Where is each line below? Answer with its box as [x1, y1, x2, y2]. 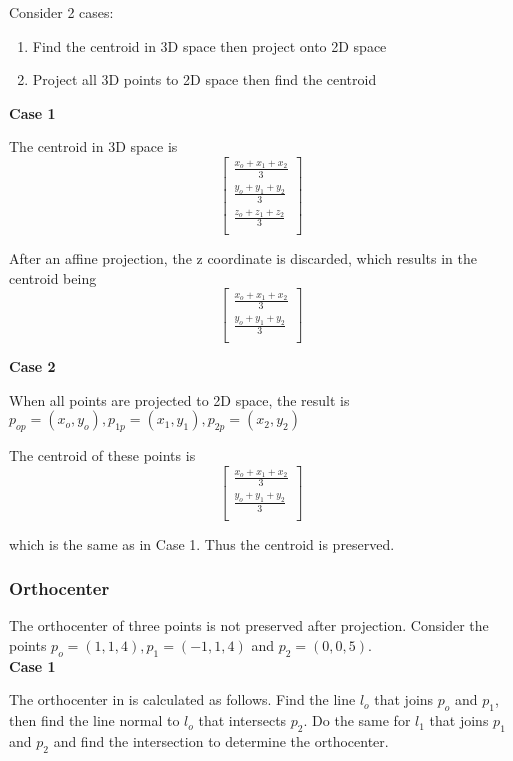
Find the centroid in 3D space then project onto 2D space [32, 35, 387, 56]
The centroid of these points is [9, 445, 196, 466]
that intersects [198, 710, 287, 731]
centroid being [9, 267, 97, 288]
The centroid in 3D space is [9, 136, 178, 157]
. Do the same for [303, 710, 411, 731]
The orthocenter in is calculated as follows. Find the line [9, 689, 356, 710]
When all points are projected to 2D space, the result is [9, 389, 350, 410]
